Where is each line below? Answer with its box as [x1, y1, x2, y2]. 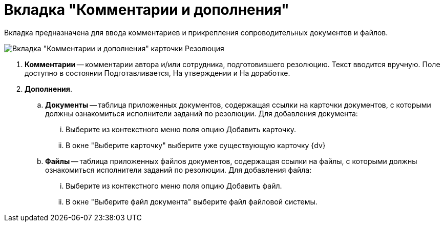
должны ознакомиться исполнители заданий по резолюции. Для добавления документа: [45, 109, 358, 118]
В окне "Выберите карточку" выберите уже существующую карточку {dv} [66, 140, 326, 150]
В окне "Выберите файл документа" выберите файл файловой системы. [66, 197, 318, 206]
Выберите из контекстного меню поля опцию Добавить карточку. [66, 125, 297, 134]
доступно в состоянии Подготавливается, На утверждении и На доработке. [25, 68, 290, 77]
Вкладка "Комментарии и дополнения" [4, 1, 289, 18]
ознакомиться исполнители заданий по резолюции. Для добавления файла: [45, 165, 312, 174]
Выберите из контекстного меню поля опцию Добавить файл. [66, 181, 282, 190]
